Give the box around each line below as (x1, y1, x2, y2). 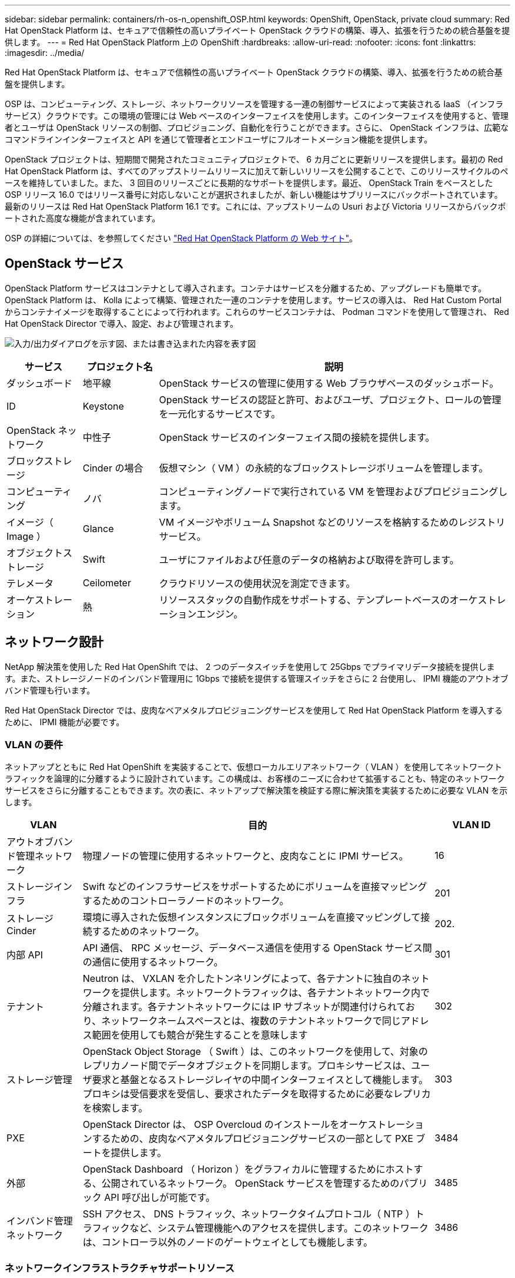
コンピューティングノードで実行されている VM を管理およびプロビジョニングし (159, 485, 508, 497)
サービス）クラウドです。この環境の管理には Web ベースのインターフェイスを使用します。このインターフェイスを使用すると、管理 (5, 111, 509, 121)
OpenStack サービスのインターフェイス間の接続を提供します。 (159, 431, 435, 443)
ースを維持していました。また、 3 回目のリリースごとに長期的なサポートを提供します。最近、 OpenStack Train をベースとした (5, 178, 493, 188)
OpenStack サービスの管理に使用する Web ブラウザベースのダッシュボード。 (159, 377, 499, 389)
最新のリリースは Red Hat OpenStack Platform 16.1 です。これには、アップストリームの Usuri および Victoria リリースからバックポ (5, 201, 506, 211)
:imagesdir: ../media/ (5, 48, 85, 58)
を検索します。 (82, 1102, 148, 1114)
